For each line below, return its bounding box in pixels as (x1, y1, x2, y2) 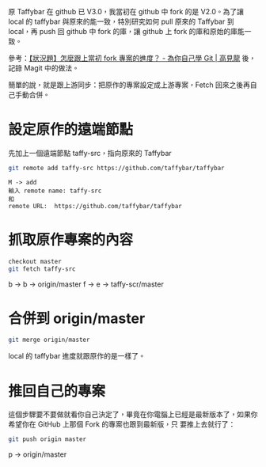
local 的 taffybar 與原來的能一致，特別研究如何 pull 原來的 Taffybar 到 (8, 17, 234, 26)
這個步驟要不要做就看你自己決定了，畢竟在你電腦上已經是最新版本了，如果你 (8, 410, 258, 420)
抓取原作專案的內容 (8, 231, 134, 249)
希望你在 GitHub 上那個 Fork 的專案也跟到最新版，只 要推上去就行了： (8, 420, 236, 429)
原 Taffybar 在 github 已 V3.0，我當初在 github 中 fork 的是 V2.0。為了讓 (8, 7, 244, 16)
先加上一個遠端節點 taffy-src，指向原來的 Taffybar (8, 148, 172, 158)
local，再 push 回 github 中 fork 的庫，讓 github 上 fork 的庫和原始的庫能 (8, 27, 245, 36)
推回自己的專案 (8, 382, 106, 400)
